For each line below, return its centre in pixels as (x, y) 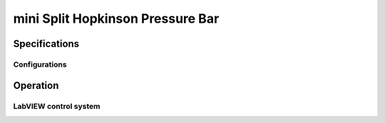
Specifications (46, 44)
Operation (36, 85)
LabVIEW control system (57, 106)
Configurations (40, 64)
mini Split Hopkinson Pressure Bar (116, 18)
